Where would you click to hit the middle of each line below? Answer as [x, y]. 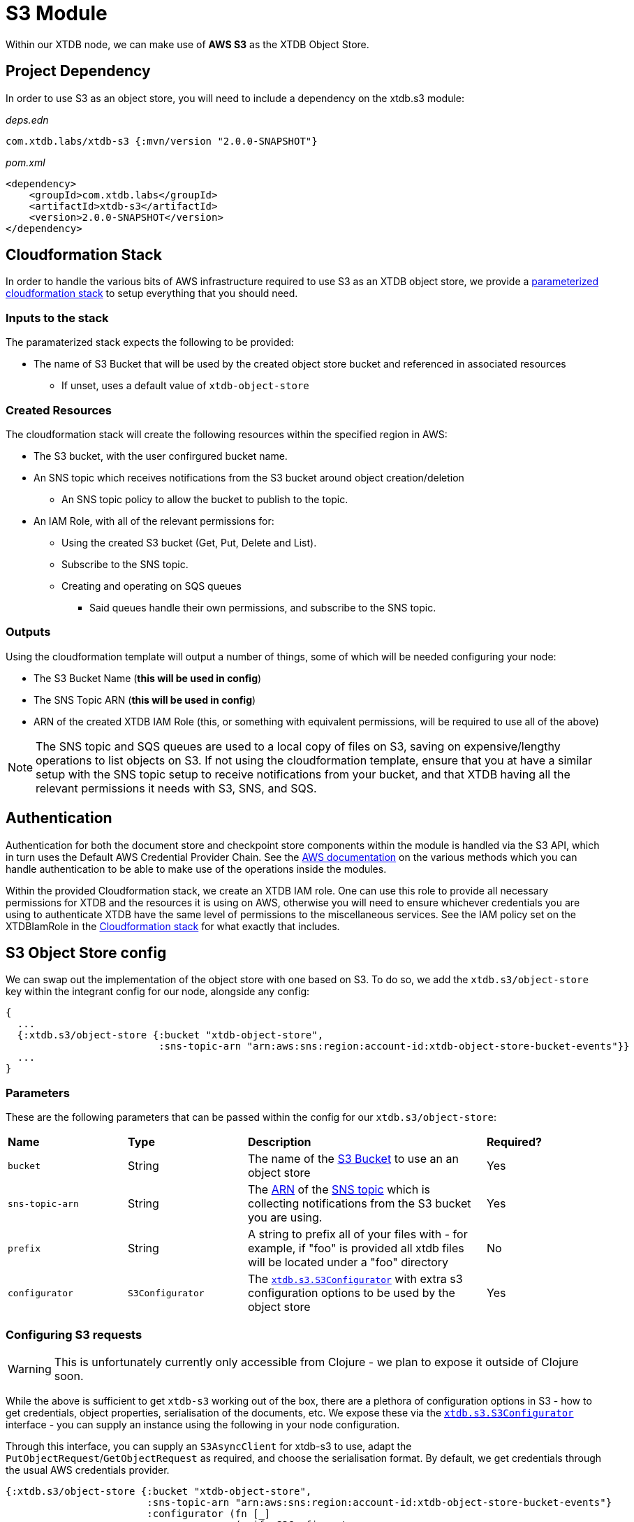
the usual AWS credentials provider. [88, 1470]
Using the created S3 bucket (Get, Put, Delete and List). [189, 542]
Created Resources [59, 410]
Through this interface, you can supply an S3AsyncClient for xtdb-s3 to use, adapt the [209, 1446]
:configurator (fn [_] [209, 1513]
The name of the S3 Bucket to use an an [353, 1159]
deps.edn [27, 119]
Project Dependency [78, 71]
